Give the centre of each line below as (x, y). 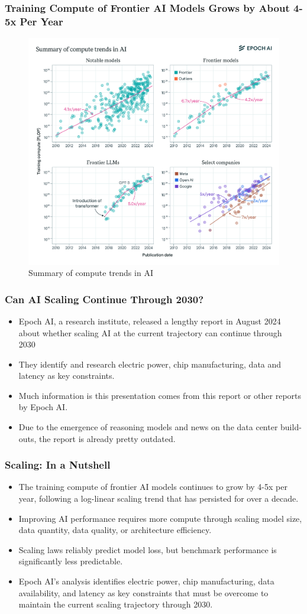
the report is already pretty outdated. (107, 438)
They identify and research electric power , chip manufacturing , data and (150, 364)
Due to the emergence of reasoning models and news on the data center (148, 427)
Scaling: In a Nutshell (58, 465)
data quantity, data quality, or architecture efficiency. (115, 530)
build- (291, 427)
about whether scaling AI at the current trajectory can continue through (150, 332)
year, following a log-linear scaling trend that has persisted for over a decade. (159, 498)
